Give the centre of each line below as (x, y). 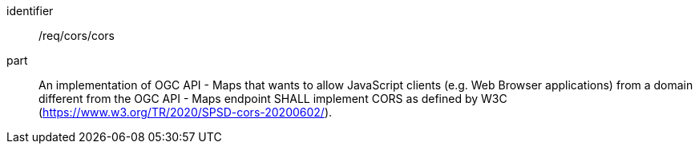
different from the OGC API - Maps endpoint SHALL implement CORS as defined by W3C (273, 99)
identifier (30, 11)
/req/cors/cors (77, 36)
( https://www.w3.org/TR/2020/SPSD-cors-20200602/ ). (186, 112)
